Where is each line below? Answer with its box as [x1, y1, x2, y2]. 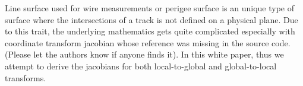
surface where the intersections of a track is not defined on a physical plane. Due [5, 13, 298, 26]
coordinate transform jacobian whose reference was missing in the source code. [5, 36, 291, 49]
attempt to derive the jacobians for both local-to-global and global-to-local [5, 59, 277, 72]
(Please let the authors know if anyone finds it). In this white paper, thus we [5, 48, 284, 60]
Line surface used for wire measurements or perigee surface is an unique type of [5, 2, 295, 14]
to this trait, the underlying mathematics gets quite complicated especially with [5, 25, 295, 37]
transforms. [5, 71, 46, 84]
